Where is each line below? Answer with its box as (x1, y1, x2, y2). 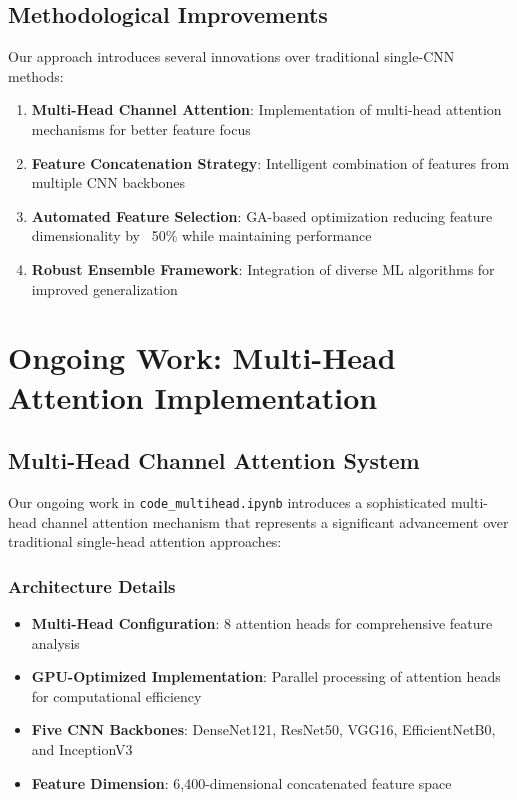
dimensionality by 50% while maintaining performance (31, 225, 372, 246)
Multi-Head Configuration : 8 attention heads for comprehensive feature (31, 612, 493, 633)
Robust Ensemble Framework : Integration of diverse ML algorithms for (31, 258, 495, 279)
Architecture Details (8, 573, 176, 598)
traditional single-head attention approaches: (8, 531, 282, 552)
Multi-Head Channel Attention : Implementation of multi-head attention (31, 99, 502, 120)
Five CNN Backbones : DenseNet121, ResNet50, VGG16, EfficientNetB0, (31, 719, 496, 740)
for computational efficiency (31, 685, 202, 706)
